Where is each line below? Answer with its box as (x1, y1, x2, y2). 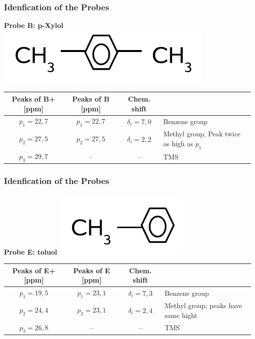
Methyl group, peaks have (164, 300, 242, 311)
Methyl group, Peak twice (163, 129, 241, 139)
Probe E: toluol (4, 246, 57, 257)
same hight (164, 310, 198, 320)
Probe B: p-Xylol (4, 20, 64, 30)
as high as (163, 138, 193, 148)
